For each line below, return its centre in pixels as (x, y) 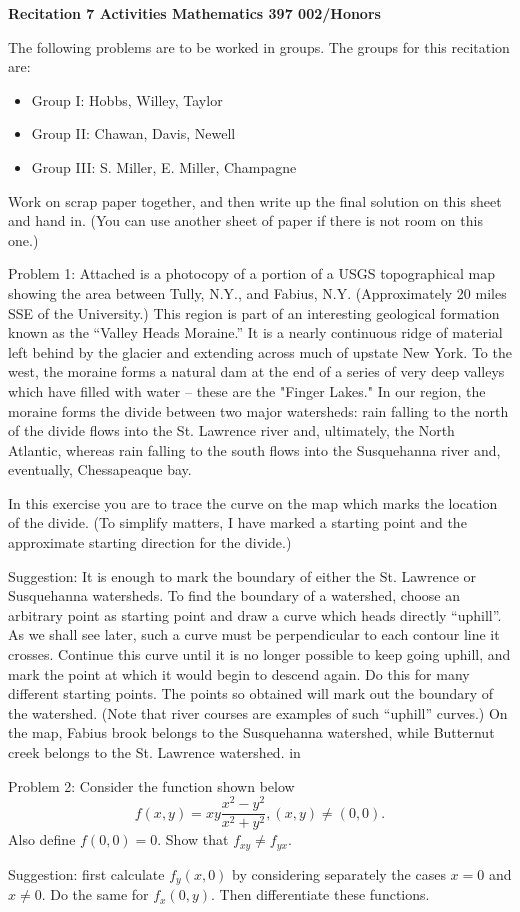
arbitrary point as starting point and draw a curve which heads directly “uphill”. (255, 614)
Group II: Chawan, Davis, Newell (133, 133)
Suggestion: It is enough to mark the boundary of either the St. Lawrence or (242, 575)
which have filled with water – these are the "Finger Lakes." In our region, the (247, 390)
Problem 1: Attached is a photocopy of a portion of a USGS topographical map (252, 273)
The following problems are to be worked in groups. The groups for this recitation (259, 46)
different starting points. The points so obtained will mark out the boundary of (251, 693)
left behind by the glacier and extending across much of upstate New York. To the (260, 351)
